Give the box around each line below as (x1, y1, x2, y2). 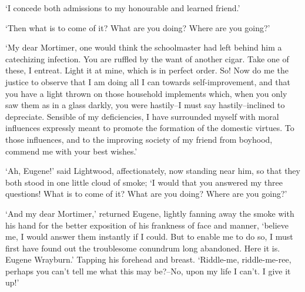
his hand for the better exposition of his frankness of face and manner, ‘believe (5, 219, 289, 231)
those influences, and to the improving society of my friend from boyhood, (5, 133, 273, 145)
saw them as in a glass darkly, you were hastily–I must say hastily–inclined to (5, 99, 285, 111)
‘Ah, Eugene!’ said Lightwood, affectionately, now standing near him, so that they (5, 165, 300, 177)
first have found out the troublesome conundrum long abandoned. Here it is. (5, 241, 280, 254)
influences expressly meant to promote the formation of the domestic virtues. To (5, 122, 294, 134)
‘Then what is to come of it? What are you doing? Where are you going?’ (5, 21, 270, 33)
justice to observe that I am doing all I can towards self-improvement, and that (5, 75, 290, 88)
